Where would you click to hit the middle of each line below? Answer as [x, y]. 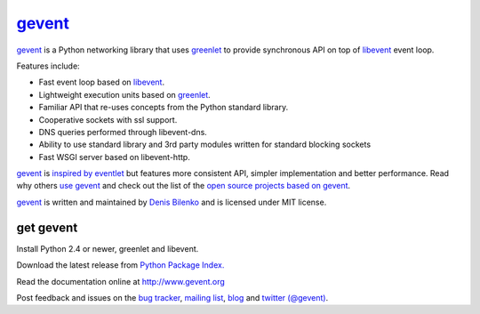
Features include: [48, 66]
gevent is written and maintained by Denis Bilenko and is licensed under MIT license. [172, 202]
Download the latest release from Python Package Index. [120, 265]
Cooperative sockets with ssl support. [108, 119]
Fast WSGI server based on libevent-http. [114, 157]
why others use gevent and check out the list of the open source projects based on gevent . [184, 186]
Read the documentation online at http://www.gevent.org [121, 281]
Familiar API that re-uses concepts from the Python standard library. [164, 108]
